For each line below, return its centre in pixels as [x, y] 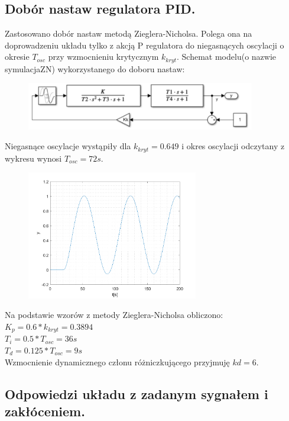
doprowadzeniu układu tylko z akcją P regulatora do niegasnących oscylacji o [144, 45]
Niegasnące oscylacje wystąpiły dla [68, 146]
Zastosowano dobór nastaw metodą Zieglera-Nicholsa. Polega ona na [129, 33]
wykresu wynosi [33, 158]
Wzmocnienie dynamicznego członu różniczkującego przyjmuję [117, 361]
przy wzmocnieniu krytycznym [103, 57]
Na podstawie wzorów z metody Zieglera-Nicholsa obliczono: [114, 315]
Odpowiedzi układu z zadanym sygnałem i [137, 393]
